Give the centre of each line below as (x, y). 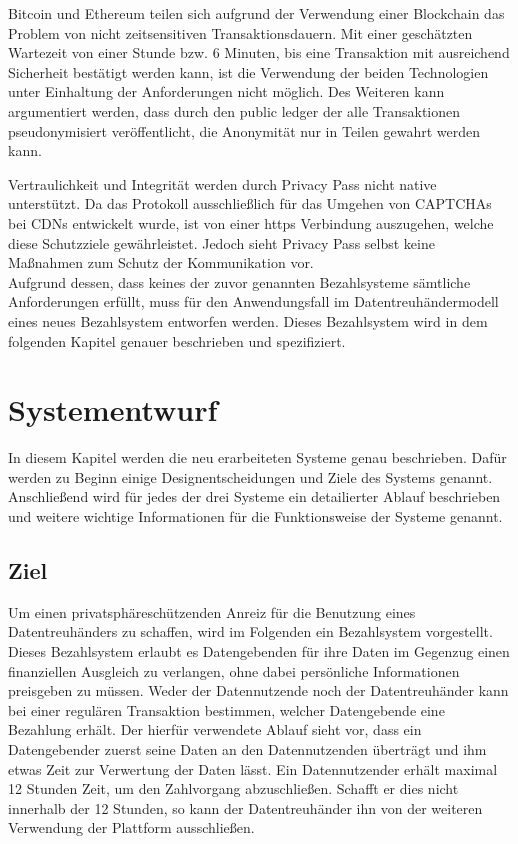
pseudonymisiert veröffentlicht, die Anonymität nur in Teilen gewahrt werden (244, 130)
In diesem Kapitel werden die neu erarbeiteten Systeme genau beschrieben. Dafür (257, 457)
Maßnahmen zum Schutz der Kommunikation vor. (161, 262)
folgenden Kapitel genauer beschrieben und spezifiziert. (177, 340)
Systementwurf (113, 409)
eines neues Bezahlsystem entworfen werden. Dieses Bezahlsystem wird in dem (248, 320)
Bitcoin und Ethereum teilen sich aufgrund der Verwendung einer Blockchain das (256, 13)
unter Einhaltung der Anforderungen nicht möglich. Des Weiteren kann (226, 91)
